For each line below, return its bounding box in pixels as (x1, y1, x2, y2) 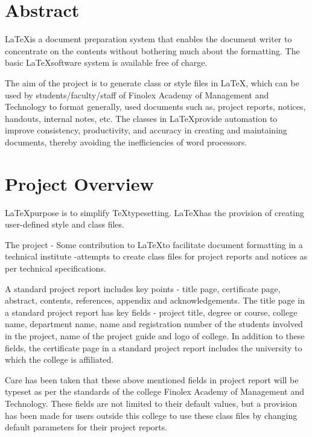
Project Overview (5, 171, 154, 196)
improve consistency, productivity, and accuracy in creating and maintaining (5, 124, 287, 136)
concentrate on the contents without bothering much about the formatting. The (5, 44, 300, 57)
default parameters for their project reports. (5, 421, 168, 433)
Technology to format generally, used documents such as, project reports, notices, (5, 100, 306, 113)
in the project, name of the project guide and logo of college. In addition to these (5, 329, 305, 342)
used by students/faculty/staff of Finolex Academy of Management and (5, 88, 269, 101)
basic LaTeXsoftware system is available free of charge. (5, 56, 208, 69)
